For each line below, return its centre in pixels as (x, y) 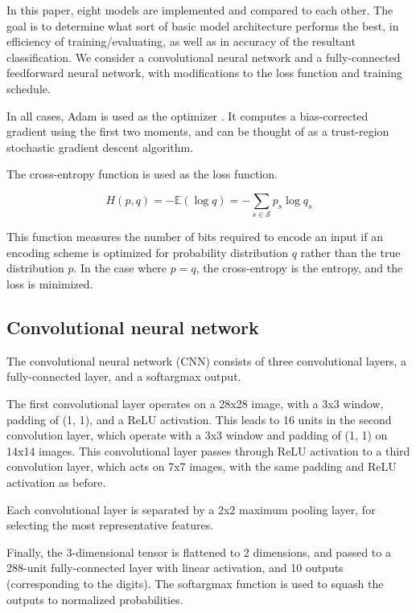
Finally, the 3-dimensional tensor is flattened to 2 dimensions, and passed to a (199, 552)
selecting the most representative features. (110, 525)
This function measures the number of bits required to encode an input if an (195, 237)
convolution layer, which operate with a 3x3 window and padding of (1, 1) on (197, 435)
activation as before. (56, 482)
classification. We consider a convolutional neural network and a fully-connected (204, 57)
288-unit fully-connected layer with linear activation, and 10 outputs (175, 568)
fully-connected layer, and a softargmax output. (124, 376)
